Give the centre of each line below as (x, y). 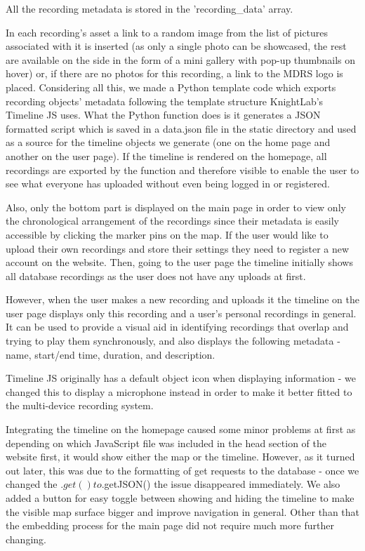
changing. (26, 539)
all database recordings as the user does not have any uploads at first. (156, 275)
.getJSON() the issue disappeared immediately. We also (221, 484)
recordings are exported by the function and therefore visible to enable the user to (182, 170)
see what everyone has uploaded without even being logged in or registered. (168, 184)
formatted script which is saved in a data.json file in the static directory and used (181, 128)
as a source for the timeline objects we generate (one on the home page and (168, 142)
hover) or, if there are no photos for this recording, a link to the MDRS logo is (174, 73)
